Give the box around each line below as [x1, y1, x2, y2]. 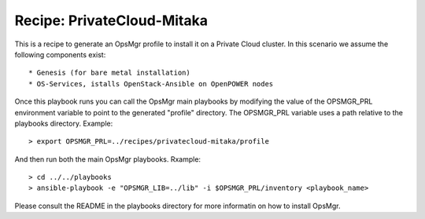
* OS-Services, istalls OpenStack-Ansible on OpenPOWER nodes [28, 79, 274, 88]
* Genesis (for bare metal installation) [28, 68, 190, 78]
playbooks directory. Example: [14, 119, 113, 128]
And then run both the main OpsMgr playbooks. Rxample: [14, 154, 201, 164]
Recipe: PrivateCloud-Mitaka [14, 12, 209, 29]
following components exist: [14, 49, 106, 59]
